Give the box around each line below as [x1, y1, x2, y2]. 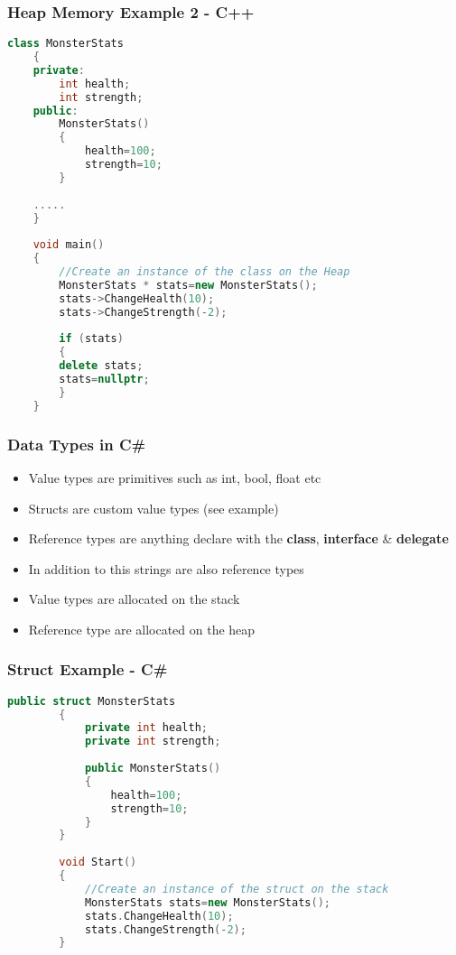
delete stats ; [59, 359, 144, 373]
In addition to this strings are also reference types [28, 559, 304, 578]
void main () [33, 238, 105, 252]
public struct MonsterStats [7, 694, 176, 708]
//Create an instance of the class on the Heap [59, 265, 350, 279]
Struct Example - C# [7, 658, 168, 681]
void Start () [59, 856, 137, 869]
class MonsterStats [7, 37, 124, 51]
